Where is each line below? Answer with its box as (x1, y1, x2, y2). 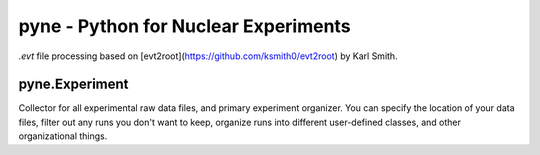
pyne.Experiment (18, 76, 129, 93)
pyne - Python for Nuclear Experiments (18, 15, 351, 37)
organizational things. (18, 130, 108, 142)
